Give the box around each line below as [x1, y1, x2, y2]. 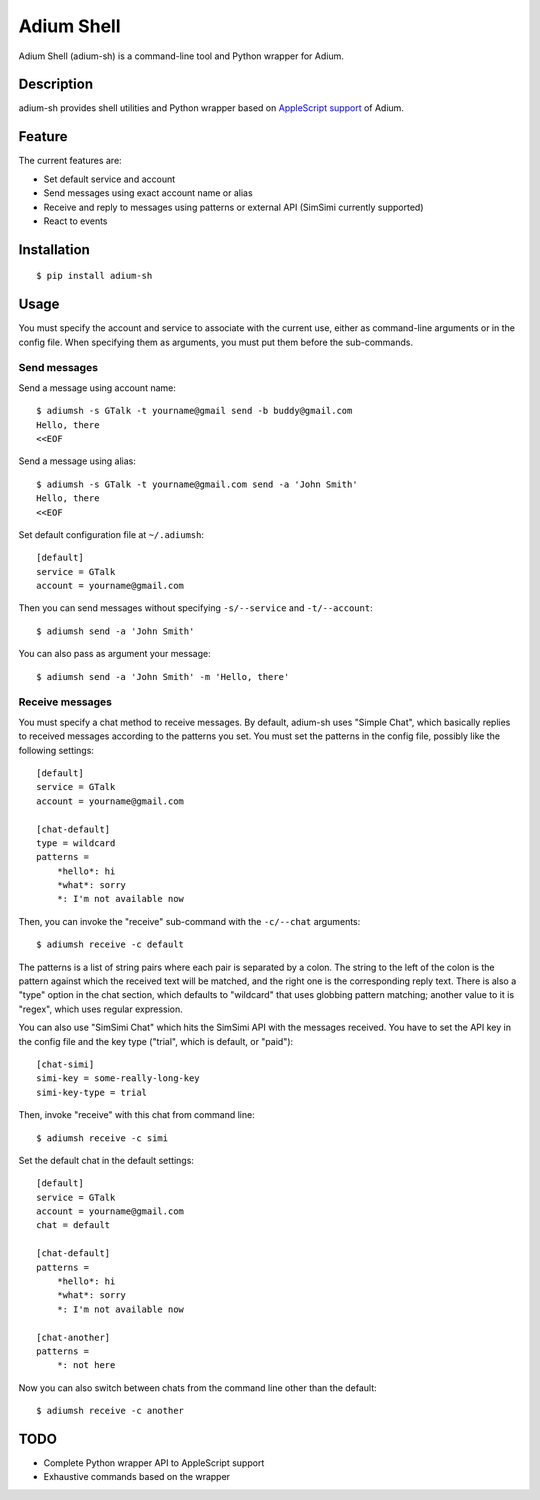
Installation [18, 241, 90, 258]
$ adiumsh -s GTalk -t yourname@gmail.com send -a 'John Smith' [36, 478, 359, 490]
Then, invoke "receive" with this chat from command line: [18, 1109, 255, 1121]
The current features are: [18, 155, 122, 167]
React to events [43, 215, 109, 227]
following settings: [18, 744, 95, 756]
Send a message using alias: [18, 455, 137, 467]
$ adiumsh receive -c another [36, 1405, 185, 1417]
